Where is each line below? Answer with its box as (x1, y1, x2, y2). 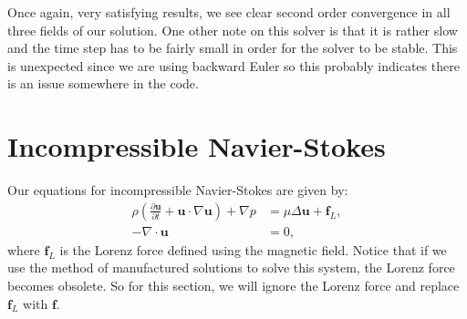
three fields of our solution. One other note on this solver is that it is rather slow (7, 20, 458, 39)
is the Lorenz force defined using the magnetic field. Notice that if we (59, 240, 447, 259)
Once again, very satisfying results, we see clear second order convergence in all (7, 3, 451, 21)
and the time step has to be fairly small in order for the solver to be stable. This (7, 38, 458, 57)
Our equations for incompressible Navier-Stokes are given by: (7, 180, 348, 200)
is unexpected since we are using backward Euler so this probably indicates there (7, 56, 460, 75)
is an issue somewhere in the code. (7, 74, 199, 93)
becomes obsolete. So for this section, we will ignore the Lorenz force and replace (7, 275, 460, 294)
